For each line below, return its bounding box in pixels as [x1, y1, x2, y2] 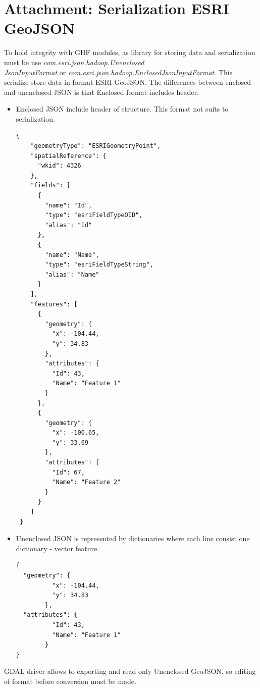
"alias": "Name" [45, 271, 99, 278]
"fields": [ [30, 182, 71, 189]
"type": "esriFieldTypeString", [45, 261, 153, 269]
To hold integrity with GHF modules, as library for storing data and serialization [4, 47, 255, 58]
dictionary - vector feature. [16, 543, 99, 553]
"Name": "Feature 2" [52, 479, 121, 486]
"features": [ [30, 300, 78, 308]
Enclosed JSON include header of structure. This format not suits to [16, 103, 229, 114]
